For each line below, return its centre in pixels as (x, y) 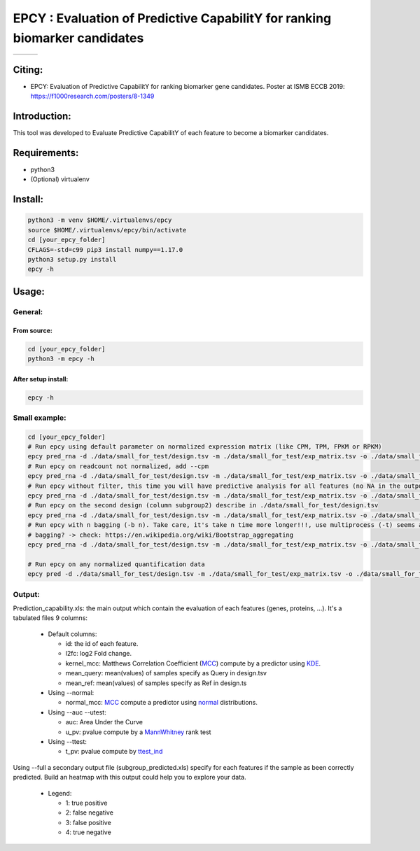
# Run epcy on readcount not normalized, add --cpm (118, 466)
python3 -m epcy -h (61, 358)
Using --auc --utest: (77, 712)
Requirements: (46, 153)
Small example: (40, 418)
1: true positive (86, 803)
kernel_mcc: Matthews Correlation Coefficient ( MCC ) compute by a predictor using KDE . (193, 663)
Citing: (28, 70)
